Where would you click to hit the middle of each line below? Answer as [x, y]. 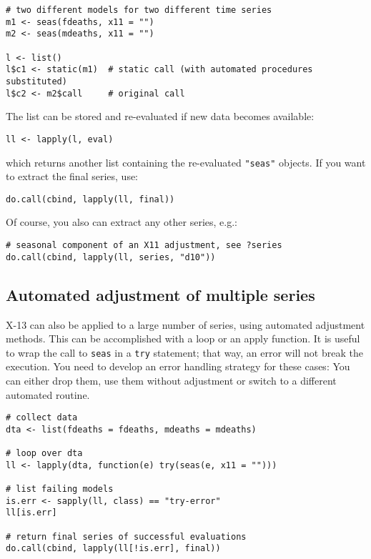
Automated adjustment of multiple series [160, 294]
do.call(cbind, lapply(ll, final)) [90, 199]
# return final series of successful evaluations [126, 536]
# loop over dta [44, 454]
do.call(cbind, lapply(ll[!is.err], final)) [113, 549]
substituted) [36, 81]
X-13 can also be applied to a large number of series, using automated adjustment [185, 324]
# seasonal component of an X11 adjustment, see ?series [144, 245]
